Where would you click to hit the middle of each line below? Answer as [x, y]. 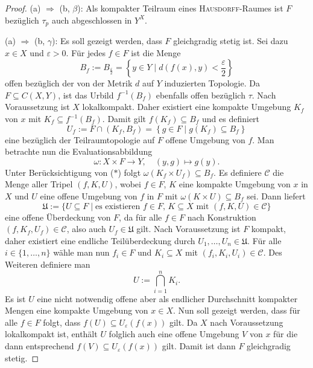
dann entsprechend [40, 346]
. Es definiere [238, 172]
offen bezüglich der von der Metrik [69, 83]
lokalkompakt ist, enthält [51, 334]
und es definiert [231, 119]
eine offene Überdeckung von [58, 217]
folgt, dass [62, 322]
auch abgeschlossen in [92, 20]
